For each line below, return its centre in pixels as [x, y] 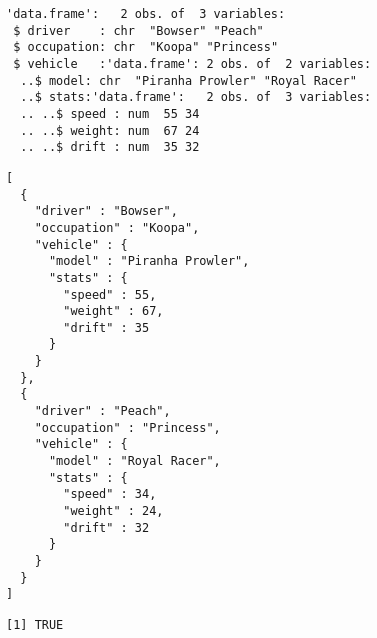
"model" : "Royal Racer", [134, 461]
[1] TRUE [35, 624]
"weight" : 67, [113, 311]
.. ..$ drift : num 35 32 [110, 147]
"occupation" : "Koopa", [117, 227]
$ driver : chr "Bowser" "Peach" [138, 30]
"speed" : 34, [110, 494]
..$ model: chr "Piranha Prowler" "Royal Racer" [188, 80]
